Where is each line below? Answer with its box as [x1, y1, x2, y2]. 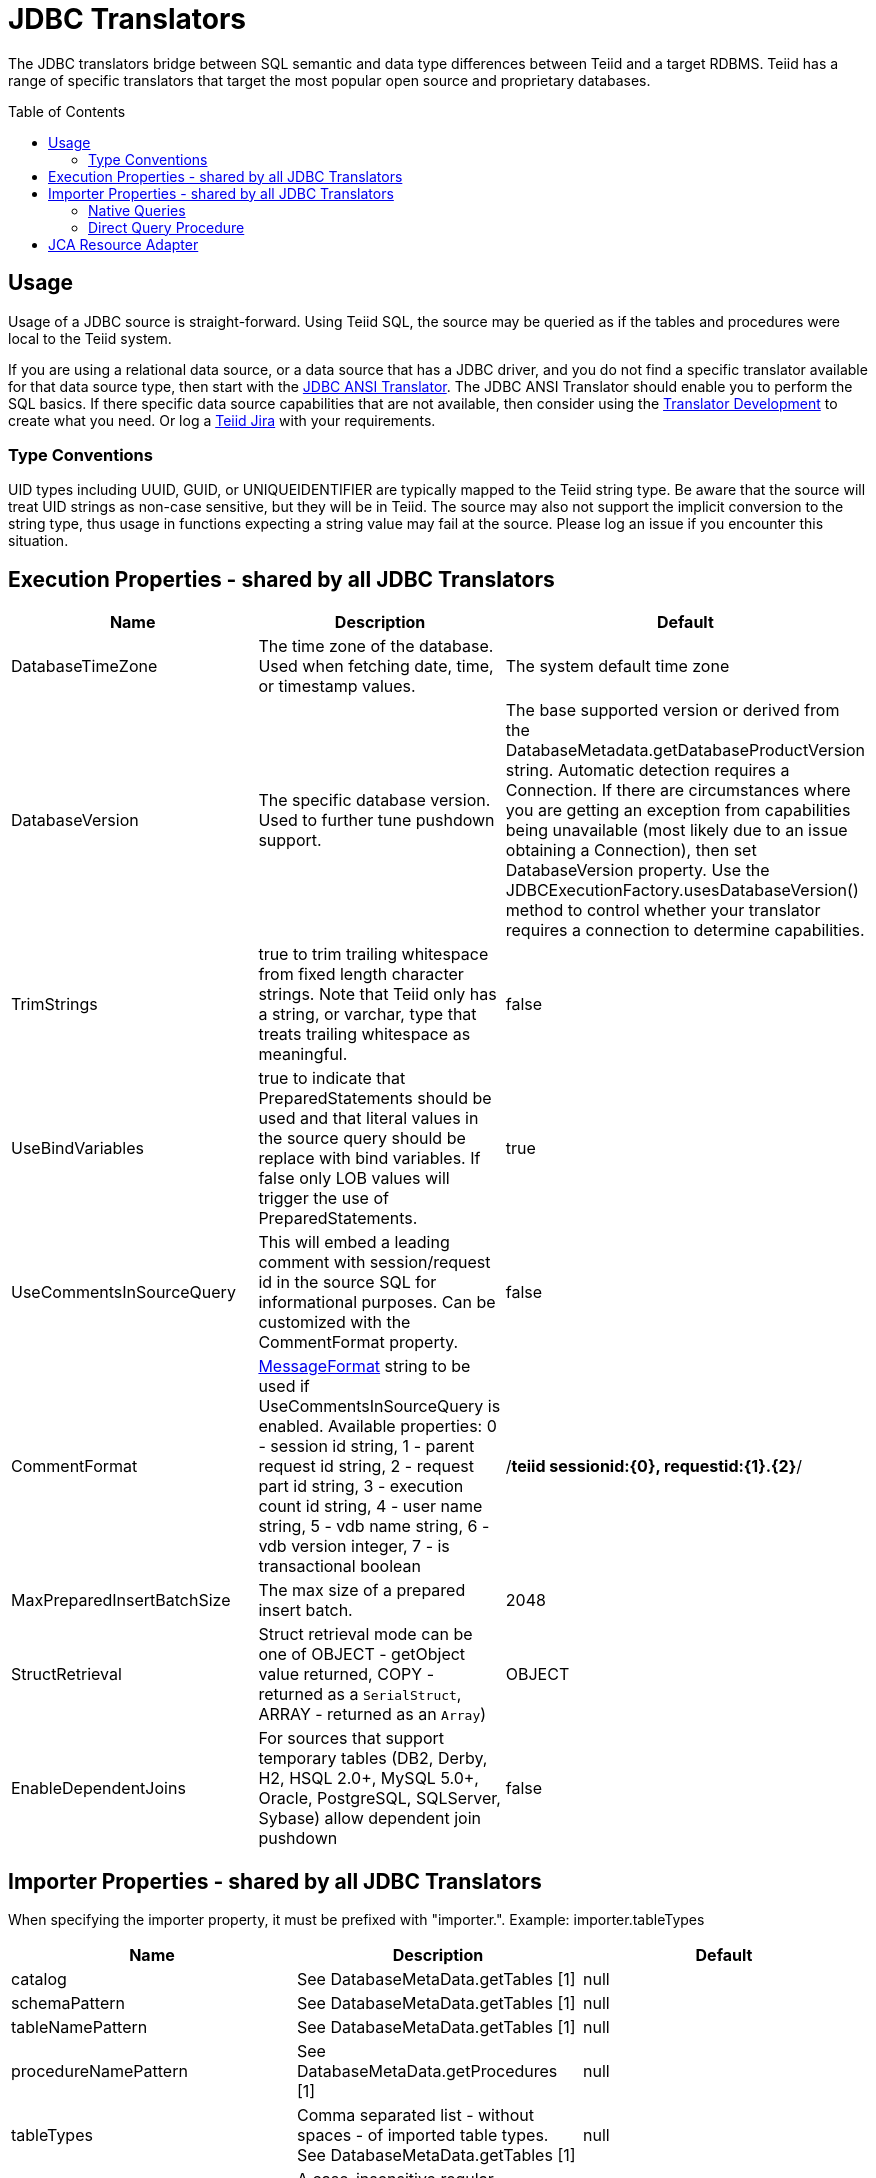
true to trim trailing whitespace [258, 944, 489, 965]
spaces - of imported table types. [296, 2125, 549, 2146]
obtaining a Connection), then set [505, 840, 757, 861]
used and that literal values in [258, 1108, 479, 1129]
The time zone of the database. [258, 636, 494, 657]
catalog [11, 1969, 67, 1990]
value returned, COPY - [258, 1664, 435, 1685]
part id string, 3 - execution [258, 1476, 464, 1497]
